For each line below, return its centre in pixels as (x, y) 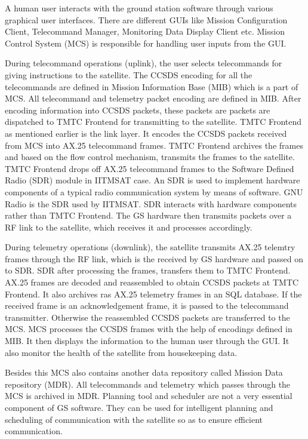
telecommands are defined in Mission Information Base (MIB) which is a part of (152, 86)
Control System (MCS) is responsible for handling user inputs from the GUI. (146, 43)
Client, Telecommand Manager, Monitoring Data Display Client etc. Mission (145, 31)
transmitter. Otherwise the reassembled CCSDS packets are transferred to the (147, 317)
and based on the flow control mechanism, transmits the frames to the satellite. (150, 157)
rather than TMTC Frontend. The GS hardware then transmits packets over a (148, 215)
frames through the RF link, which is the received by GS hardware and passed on (154, 258)
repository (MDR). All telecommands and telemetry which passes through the (148, 384)
